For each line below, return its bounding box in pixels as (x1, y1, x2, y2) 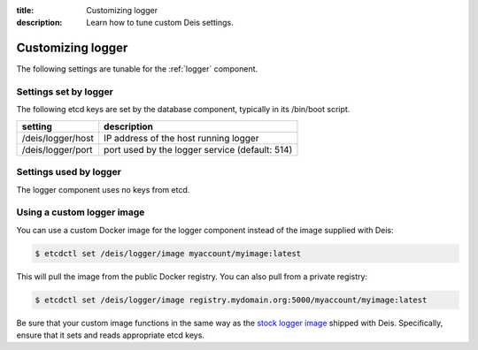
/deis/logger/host (21, 132, 95, 144)
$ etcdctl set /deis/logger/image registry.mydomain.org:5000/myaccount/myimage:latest (35, 294, 428, 305)
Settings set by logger (16, 86, 114, 98)
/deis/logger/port (21, 143, 93, 156)
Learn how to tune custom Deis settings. (86, 18, 234, 28)
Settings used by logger (16, 166, 121, 179)
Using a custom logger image (16, 206, 145, 218)
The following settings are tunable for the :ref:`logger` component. (16, 64, 258, 74)
